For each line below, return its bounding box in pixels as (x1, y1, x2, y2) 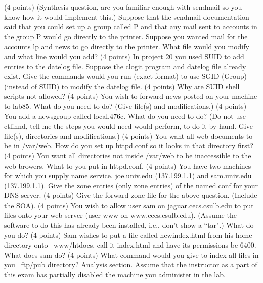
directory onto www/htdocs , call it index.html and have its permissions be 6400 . (4, 239, 256, 250)
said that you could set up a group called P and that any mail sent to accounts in (4, 21, 257, 32)
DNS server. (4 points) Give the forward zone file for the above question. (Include (4, 190, 257, 200)
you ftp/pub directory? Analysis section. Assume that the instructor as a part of (4, 259, 257, 270)
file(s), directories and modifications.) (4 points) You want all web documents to (4, 130, 253, 141)
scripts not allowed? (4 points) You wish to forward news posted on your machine (4, 91, 257, 101)
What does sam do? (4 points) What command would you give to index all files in (4, 249, 259, 260)
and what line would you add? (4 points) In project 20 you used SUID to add (4, 51, 244, 61)
